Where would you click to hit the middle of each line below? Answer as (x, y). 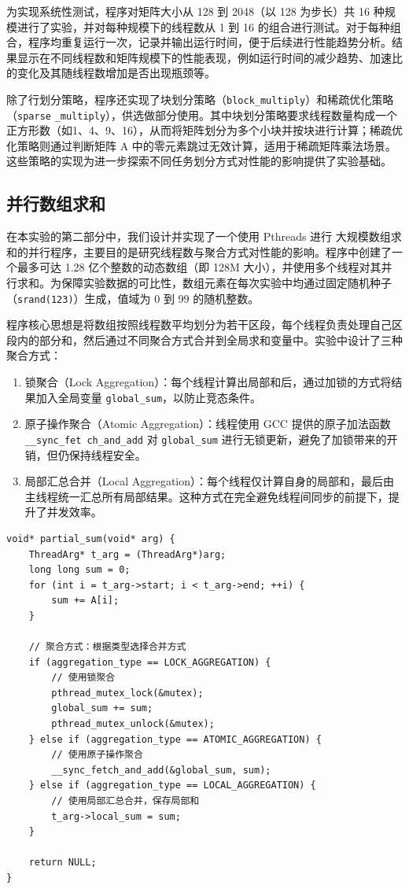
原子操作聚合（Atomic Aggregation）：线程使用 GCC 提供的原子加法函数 (208, 424)
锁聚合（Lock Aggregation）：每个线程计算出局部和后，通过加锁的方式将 (208, 382)
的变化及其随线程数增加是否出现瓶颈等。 (111, 73)
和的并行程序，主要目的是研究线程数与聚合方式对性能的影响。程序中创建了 (199, 251)
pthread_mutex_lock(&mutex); (127, 693)
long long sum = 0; (79, 570)
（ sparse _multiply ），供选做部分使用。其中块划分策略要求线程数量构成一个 (202, 114)
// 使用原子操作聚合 (97, 755)
